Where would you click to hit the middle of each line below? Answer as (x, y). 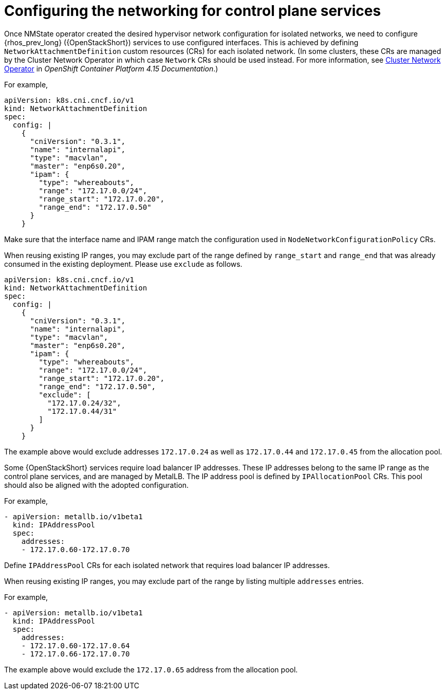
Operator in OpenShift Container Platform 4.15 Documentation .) (111, 68)
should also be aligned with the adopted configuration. (97, 485)
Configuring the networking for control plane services (193, 11)
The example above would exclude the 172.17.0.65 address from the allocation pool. (151, 669)
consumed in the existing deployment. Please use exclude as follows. (123, 264)
